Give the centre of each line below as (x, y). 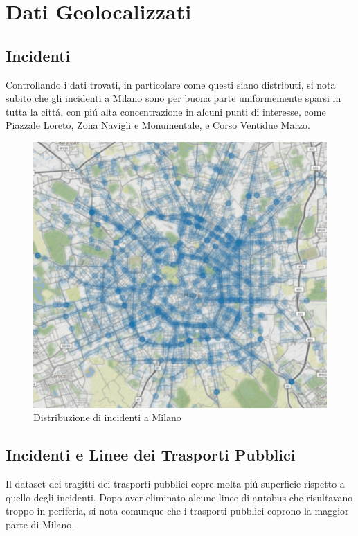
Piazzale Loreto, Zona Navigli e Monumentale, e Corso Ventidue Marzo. (158, 125)
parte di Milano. (40, 524)
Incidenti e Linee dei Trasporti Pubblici (151, 455)
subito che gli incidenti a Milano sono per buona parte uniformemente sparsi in (173, 98)
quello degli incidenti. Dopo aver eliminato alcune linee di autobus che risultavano (179, 497)
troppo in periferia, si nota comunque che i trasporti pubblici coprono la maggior (177, 511)
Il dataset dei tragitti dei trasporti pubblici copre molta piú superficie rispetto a (175, 483)
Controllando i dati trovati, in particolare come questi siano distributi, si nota (171, 84)
